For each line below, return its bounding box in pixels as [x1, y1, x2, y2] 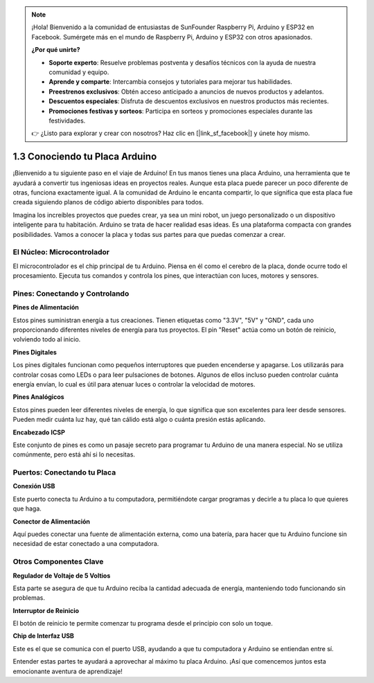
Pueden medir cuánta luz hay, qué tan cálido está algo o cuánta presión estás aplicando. [12, 416, 266, 424]
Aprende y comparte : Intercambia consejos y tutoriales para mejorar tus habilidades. [48, 78, 292, 86]
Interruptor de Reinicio [12, 606, 80, 614]
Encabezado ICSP [12, 428, 66, 436]
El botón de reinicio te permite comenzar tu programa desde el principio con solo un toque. [12, 619, 273, 628]
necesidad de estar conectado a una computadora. [12, 540, 159, 548]
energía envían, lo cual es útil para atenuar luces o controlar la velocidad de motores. [12, 380, 256, 388]
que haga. [12, 504, 42, 513]
